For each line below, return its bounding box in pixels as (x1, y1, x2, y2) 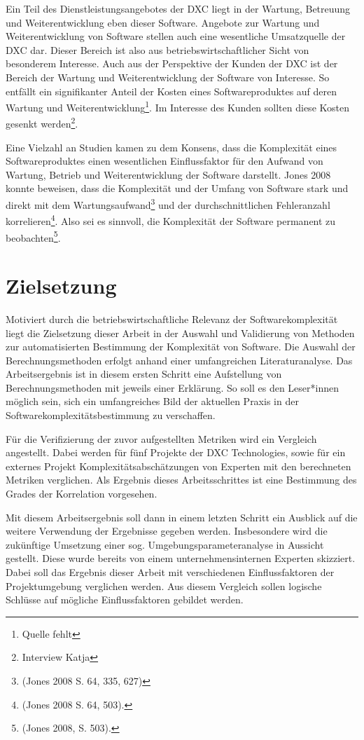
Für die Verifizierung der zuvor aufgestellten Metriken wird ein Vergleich (6, 431, 317, 446)
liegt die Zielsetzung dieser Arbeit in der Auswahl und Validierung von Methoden (6, 325, 355, 340)
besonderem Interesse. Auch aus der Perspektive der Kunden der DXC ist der (6, 56, 338, 71)
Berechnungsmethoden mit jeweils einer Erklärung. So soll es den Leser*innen (6, 380, 339, 395)
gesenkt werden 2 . (6, 114, 78, 131)
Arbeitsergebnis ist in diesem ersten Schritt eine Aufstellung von (6, 366, 282, 381)
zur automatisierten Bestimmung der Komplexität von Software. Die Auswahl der (6, 339, 356, 354)
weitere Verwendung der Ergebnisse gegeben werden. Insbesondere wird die (6, 523, 328, 538)
